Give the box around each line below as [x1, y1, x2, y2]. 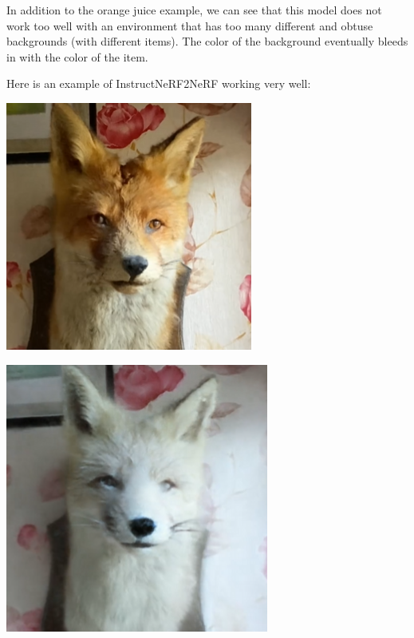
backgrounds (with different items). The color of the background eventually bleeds [6, 33, 408, 50]
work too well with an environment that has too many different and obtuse [6, 17, 373, 34]
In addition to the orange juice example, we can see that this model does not [6, 2, 382, 18]
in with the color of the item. [6, 48, 148, 65]
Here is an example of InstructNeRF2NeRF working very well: [6, 75, 311, 92]
